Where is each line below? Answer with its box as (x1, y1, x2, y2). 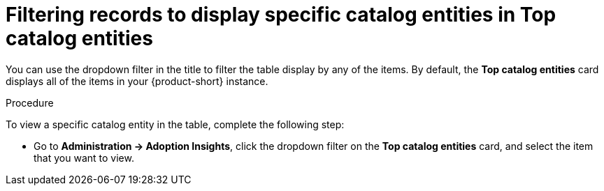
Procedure (6, 96, 54, 109)
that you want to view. (34, 151, 134, 164)
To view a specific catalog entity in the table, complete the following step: (6, 118, 345, 130)
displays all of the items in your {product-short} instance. (6, 75, 268, 87)
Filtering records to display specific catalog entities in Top (6, 3, 556, 26)
